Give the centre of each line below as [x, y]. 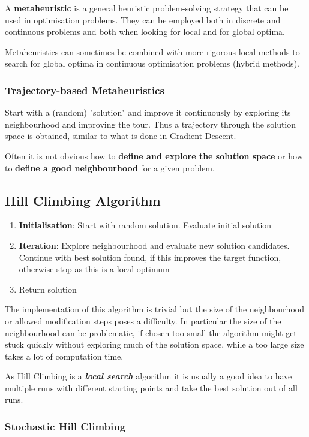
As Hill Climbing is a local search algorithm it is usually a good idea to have [148, 376]
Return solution [48, 289]
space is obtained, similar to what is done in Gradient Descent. [121, 136]
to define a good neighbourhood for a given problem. [110, 168]
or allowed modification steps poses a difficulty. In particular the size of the [143, 320]
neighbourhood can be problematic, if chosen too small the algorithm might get [151, 332]
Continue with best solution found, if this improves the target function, [150, 257]
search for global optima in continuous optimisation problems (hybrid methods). [152, 63]
